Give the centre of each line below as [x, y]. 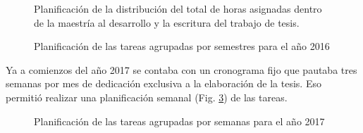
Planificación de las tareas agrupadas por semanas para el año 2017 [179, 121]
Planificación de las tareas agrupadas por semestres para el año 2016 [182, 46]
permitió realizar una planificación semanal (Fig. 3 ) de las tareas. [147, 97]
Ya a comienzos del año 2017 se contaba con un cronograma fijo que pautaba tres [181, 69]
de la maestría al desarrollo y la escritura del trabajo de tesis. [167, 22]
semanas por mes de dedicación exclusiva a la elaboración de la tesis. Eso [164, 83]
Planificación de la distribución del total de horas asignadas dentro [178, 8]
